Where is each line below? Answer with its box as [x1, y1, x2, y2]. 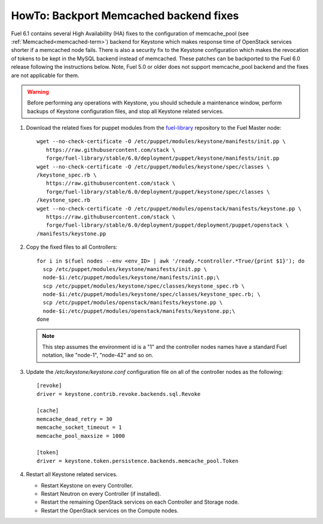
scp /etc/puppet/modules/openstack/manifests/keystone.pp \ [42, 299, 223, 306]
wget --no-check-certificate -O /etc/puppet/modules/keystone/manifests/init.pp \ [36, 138, 286, 145]
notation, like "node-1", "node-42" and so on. [42, 352, 154, 359]
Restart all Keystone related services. [26, 471, 118, 478]
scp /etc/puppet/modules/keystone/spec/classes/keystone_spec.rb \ [42, 282, 245, 290]
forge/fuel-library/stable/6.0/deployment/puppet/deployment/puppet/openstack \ [45, 222, 290, 229]
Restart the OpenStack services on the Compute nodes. [41, 507, 179, 514]
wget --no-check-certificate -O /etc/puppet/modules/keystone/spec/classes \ [36, 163, 270, 170]
